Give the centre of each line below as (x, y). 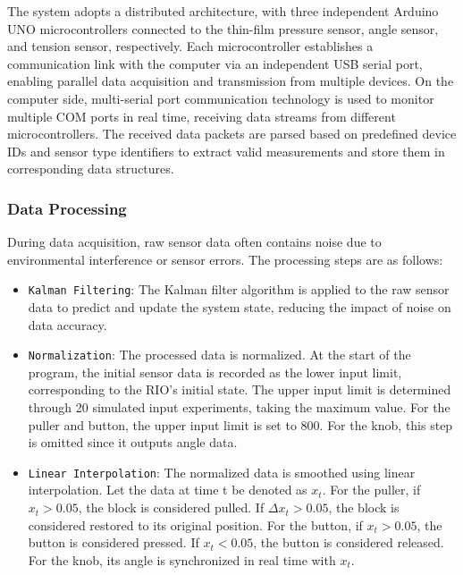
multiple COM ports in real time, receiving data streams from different (202, 116)
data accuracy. (67, 324)
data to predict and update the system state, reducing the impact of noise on (240, 307)
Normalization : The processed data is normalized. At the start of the (219, 355)
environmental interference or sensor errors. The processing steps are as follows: (225, 259)
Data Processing (67, 208)
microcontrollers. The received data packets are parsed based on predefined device (232, 134)
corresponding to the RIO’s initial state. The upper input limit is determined (240, 389)
